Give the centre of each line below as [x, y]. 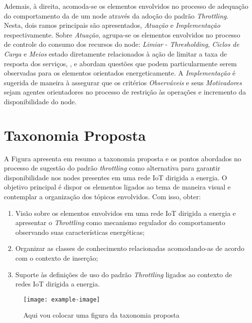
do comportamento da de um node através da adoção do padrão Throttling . [116, 15]
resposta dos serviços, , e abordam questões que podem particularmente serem [120, 63]
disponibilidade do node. [40, 101]
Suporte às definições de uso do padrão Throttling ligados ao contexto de [124, 274]
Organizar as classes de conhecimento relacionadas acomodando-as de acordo [130, 248]
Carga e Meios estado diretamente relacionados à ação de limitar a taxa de [116, 53]
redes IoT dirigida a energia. [58, 284]
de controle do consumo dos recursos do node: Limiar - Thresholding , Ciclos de [122, 44]
